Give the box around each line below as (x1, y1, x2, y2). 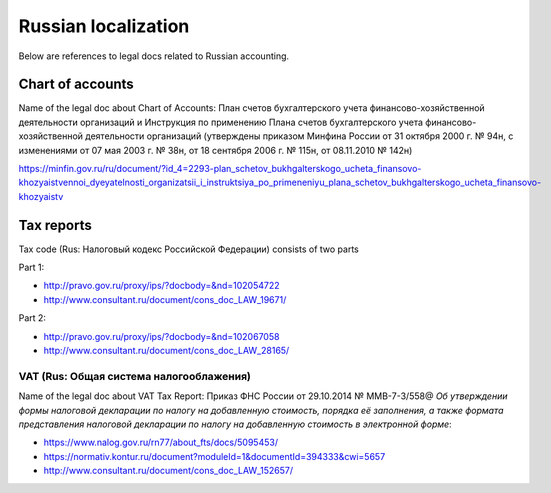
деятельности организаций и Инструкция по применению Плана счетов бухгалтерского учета (18, 116, 424, 128)
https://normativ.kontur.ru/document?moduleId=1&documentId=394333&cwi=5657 (43, 450, 386, 462)
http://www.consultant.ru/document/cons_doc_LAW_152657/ (43, 465, 294, 477)
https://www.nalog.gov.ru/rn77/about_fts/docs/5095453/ (43, 436, 279, 449)
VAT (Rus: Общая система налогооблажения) (18, 369, 252, 383)
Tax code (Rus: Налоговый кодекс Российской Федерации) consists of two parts (18, 243, 359, 255)
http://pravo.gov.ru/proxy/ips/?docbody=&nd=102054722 (43, 280, 280, 292)
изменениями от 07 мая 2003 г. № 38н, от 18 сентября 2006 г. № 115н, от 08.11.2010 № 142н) (18, 144, 413, 156)
